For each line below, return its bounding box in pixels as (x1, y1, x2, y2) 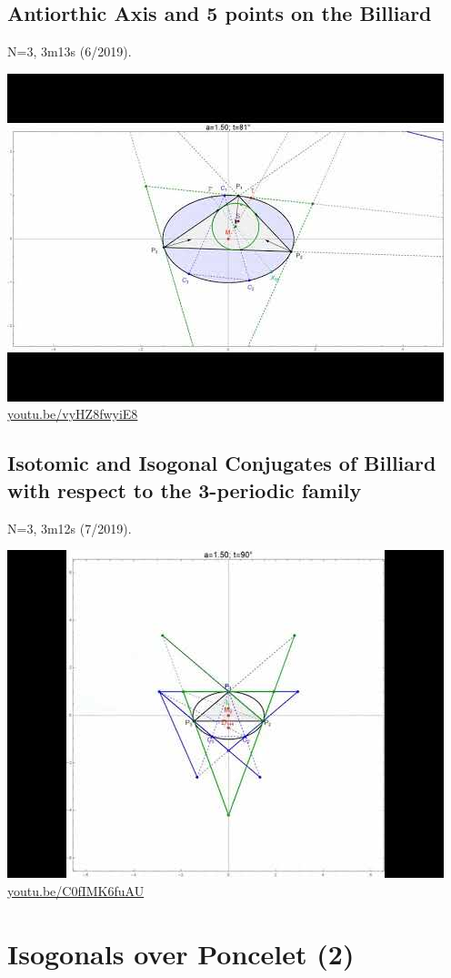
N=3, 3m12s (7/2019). (7, 518, 132, 537)
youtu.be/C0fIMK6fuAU (7, 881, 145, 900)
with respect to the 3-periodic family (7, 475, 362, 504)
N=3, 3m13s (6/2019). (7, 42, 132, 61)
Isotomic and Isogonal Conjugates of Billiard (7, 449, 436, 477)
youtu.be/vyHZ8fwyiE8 (7, 404, 138, 423)
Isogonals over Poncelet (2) (7, 934, 355, 972)
